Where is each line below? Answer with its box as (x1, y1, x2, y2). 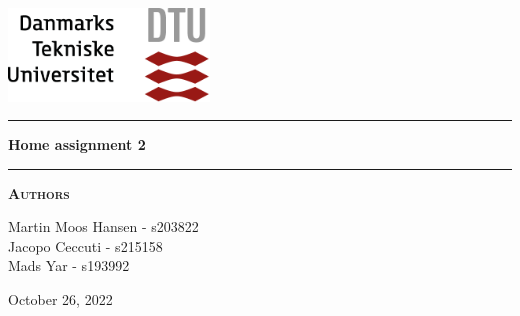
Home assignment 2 (8, 134, 146, 155)
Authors (8, 182, 70, 203)
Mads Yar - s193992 (8, 255, 130, 276)
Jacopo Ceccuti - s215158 (8, 235, 163, 256)
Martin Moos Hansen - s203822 (8, 216, 199, 237)
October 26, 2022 (8, 289, 113, 310)
